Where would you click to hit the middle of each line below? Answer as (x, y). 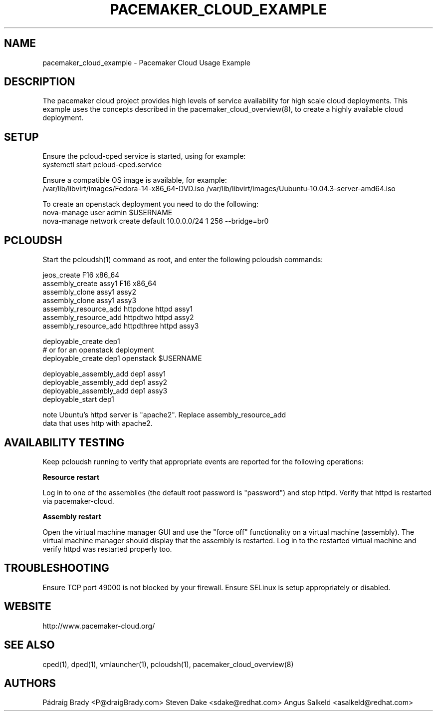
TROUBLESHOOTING (57, 568)
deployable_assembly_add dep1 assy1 (104, 374)
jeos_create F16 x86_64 (81, 275)
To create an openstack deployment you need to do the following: (151, 204)
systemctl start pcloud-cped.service (102, 165)
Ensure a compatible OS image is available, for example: (135, 180)
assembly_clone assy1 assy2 (89, 292)
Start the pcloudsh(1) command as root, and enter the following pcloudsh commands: (183, 260)
